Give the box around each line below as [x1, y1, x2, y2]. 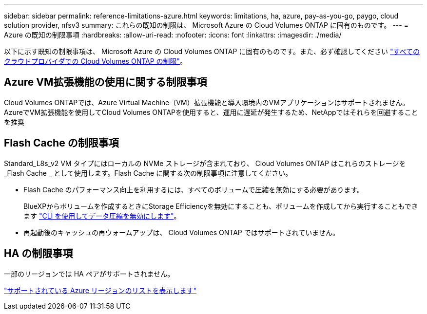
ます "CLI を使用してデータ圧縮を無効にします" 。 [23, 211, 181, 220]
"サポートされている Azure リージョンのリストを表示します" [4, 286, 197, 295]
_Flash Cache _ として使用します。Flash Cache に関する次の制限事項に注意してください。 [4, 168, 292, 177]
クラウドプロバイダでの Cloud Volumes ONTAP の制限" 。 [4, 57, 187, 65]
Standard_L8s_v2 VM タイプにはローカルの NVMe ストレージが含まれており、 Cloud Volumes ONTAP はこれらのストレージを [4, 159, 406, 167]
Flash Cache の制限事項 [4, 137, 119, 149]
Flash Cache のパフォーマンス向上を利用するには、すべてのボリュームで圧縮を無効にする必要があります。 [23, 185, 364, 194]
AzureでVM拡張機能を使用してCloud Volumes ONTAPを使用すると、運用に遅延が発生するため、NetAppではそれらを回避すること [4, 108, 418, 116]
